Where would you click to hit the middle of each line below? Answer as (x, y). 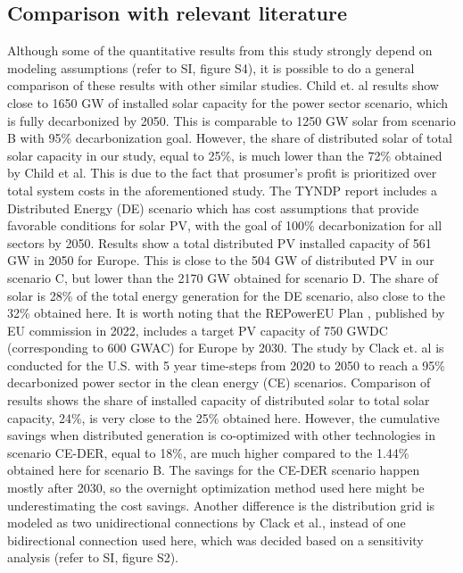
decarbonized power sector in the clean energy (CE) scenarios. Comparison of (219, 382)
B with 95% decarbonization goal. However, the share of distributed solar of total (230, 138)
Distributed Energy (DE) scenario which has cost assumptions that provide (213, 208)
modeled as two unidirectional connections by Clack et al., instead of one (207, 523)
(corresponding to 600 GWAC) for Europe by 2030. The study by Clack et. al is (226, 348)
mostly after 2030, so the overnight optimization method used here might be (216, 488)
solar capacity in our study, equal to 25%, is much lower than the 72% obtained (225, 155)
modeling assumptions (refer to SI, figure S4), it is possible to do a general (211, 67)
